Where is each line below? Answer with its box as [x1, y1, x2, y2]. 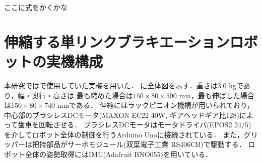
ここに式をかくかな [4, 2, 68, 12]
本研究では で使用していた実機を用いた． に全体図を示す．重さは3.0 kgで [4, 80, 243, 90]
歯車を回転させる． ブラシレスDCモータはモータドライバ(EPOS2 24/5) [18, 119, 251, 130]
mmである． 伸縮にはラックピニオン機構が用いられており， [57, 100, 254, 110]
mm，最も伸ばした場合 [179, 90, 254, 100]
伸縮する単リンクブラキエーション [4, 31, 230, 52]
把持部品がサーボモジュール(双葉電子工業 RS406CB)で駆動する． [32, 139, 246, 149]
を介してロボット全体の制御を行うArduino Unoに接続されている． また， [4, 129, 244, 139]
